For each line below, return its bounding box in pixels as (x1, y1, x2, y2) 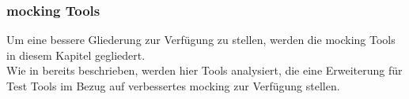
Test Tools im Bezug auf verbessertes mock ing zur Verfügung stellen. (6, 78, 340, 93)
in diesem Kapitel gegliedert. (6, 46, 146, 63)
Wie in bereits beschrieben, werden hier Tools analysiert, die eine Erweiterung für (6, 62, 403, 79)
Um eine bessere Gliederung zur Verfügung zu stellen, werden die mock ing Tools (6, 31, 396, 48)
